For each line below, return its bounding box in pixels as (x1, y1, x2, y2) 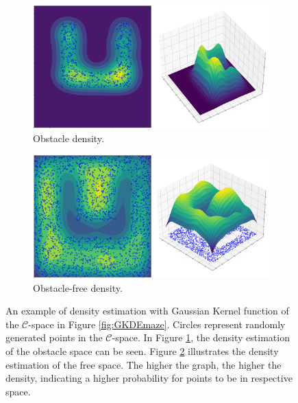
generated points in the (5, 330, 103, 345)
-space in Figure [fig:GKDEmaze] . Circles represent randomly (28, 316, 286, 331)
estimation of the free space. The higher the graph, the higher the (5, 357, 282, 371)
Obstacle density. (33, 130, 104, 145)
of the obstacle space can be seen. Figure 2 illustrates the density (5, 343, 279, 358)
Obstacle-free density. (33, 280, 123, 295)
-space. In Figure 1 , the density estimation (112, 330, 290, 345)
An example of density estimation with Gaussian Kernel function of (5, 303, 289, 318)
